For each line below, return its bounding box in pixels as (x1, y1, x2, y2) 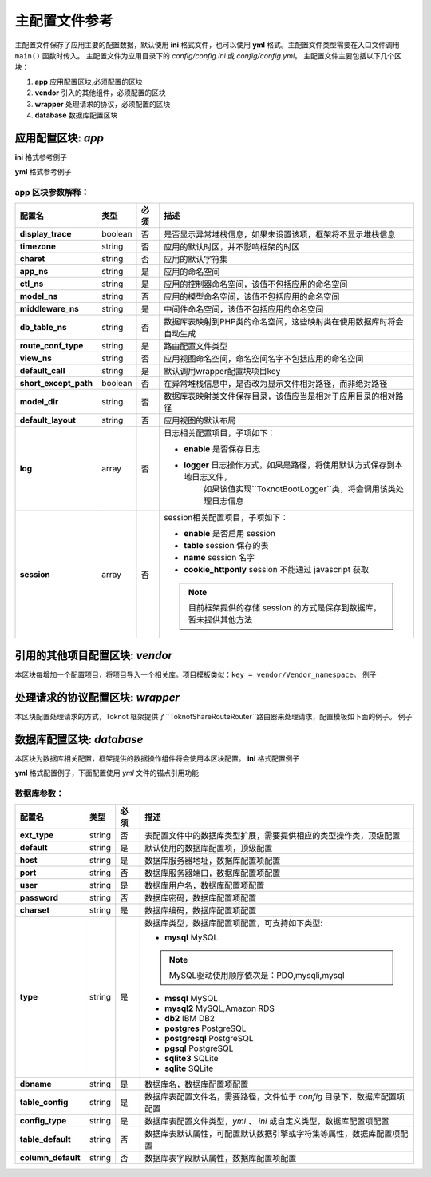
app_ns (19, 266, 49, 277)
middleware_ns (19, 304, 80, 315)
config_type (19, 1115, 67, 1127)
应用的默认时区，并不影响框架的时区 (164, 241, 300, 252)
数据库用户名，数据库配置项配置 (144, 880, 265, 891)
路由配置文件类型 (164, 340, 228, 352)
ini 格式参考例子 (14, 152, 68, 161)
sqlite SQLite (164, 1063, 214, 1074)
